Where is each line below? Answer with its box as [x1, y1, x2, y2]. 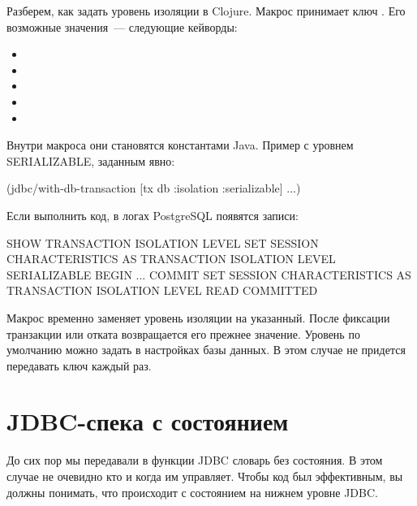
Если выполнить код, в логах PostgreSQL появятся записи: [6, 206, 299, 223]
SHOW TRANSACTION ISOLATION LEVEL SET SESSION [6, 234, 319, 251]
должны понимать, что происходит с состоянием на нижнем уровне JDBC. [6, 483, 378, 500]
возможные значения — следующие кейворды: [6, 18, 238, 35]
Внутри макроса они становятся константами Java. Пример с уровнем [6, 136, 354, 154]
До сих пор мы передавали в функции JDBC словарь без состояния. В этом [6, 452, 383, 469]
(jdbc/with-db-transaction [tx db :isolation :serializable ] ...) [6, 179, 301, 197]
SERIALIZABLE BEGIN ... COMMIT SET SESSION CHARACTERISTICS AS [6, 266, 411, 283]
